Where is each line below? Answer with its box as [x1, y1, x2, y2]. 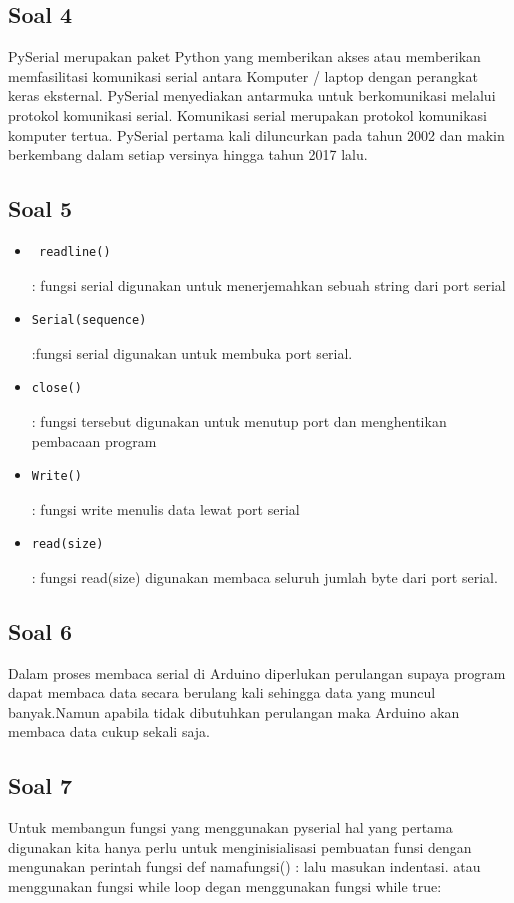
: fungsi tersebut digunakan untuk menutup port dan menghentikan [31, 410, 447, 431]
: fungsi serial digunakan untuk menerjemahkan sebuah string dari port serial [31, 274, 506, 295]
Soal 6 [8, 615, 73, 646]
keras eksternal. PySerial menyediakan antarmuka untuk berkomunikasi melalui [8, 85, 496, 106]
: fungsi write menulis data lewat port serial [31, 498, 300, 519]
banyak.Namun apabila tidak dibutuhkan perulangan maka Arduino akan [8, 701, 460, 722]
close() [31, 381, 82, 396]
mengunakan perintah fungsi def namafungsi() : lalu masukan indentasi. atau [8, 856, 481, 877]
